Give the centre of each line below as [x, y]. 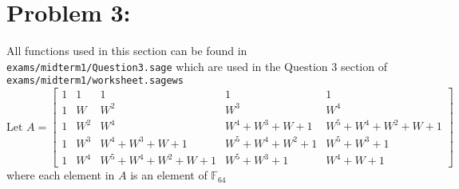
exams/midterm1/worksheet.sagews [95, 81]
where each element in [61, 175]
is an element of [169, 175]
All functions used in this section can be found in [127, 51]
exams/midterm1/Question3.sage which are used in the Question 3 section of [197, 66]
